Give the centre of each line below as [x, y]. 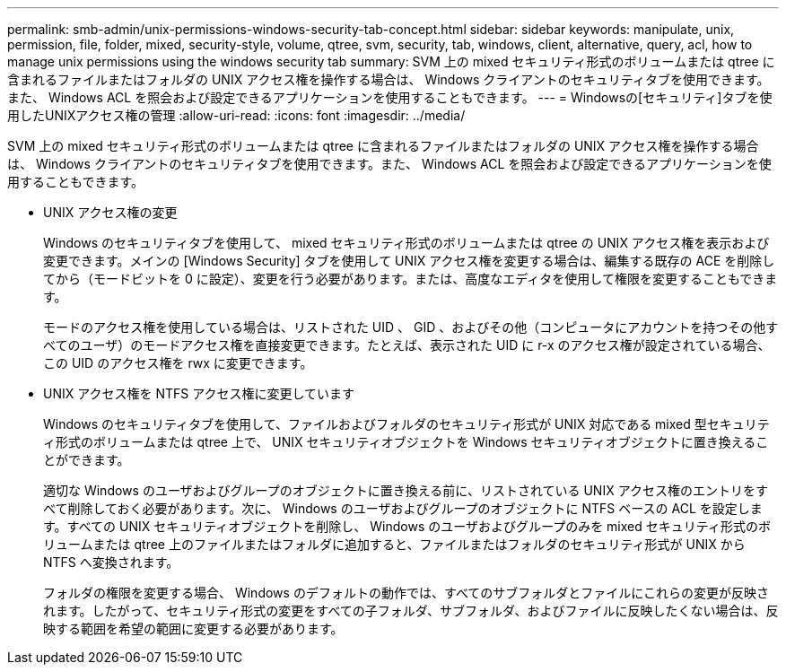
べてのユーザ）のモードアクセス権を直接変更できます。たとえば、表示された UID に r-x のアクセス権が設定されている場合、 [407, 345]
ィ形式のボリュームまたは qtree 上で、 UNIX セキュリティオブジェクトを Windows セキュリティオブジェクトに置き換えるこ [406, 442]
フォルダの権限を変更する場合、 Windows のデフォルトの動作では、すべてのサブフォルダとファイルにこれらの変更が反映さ [406, 593]
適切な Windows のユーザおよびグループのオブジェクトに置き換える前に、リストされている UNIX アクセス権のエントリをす [406, 490]
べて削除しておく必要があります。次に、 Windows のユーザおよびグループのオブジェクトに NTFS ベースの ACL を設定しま [403, 508]
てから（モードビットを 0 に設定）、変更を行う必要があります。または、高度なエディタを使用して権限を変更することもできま [410, 279]
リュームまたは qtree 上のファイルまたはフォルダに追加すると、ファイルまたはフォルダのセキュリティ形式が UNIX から [394, 544]
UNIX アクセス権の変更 [110, 212]
